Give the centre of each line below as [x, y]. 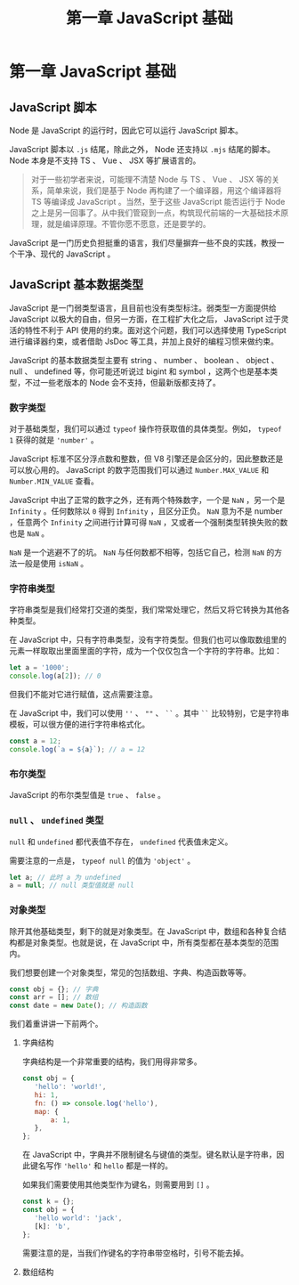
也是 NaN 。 [29, 533]
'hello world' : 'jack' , [78, 1218]
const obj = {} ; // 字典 [54, 989]
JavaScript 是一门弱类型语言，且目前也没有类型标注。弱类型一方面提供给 [143, 307]
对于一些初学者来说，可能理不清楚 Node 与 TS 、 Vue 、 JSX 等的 [151, 179]
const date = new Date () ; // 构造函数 [79, 1006]
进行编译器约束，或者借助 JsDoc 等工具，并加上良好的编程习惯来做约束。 [144, 341]
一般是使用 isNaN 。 [53, 564]
